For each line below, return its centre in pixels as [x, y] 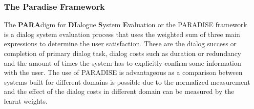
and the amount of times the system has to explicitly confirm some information [123, 63]
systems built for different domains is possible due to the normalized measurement [127, 82]
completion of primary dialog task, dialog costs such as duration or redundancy [123, 53]
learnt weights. [26, 100]
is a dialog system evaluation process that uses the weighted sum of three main [122, 34]
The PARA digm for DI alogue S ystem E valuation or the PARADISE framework [126, 25]
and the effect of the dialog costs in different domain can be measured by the [119, 91]
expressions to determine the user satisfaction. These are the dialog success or [120, 44]
